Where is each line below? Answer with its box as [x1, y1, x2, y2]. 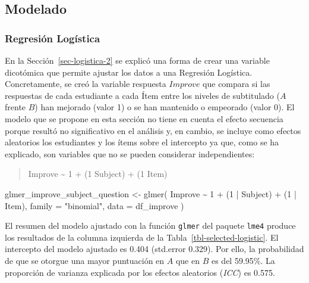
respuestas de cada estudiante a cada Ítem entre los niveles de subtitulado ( [5, 89, 280, 101]
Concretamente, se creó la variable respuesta [5, 77, 166, 90]
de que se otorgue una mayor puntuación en [5, 254, 165, 266]
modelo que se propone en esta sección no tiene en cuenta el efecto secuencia [5, 112, 283, 125]
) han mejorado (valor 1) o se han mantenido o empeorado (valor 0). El [34, 101, 295, 113]
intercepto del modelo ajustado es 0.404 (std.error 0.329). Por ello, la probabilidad [5, 242, 304, 255]
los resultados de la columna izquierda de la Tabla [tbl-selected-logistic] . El [5, 231, 279, 243]
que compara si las [203, 77, 270, 90]
